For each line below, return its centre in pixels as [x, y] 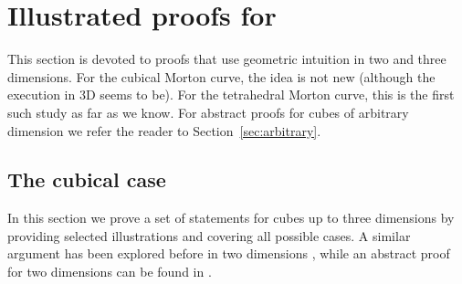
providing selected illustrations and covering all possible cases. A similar [209, 235]
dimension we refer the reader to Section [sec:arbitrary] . [164, 130]
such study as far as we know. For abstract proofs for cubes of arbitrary [208, 112]
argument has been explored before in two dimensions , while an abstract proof [229, 253]
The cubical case [87, 179]
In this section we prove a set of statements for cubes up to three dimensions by [231, 218]
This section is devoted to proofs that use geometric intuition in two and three [227, 59]
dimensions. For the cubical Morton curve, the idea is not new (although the [221, 76]
